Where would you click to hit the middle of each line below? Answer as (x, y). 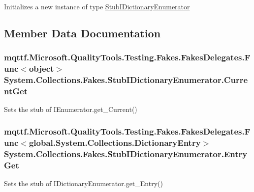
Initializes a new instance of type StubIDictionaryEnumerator (97, 6)
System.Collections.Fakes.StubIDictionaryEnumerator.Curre (126, 80)
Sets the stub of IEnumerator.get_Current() (71, 109)
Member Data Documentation (82, 33)
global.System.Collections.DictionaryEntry (115, 142)
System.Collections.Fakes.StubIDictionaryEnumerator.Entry (126, 153)
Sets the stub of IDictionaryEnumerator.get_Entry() (83, 183)
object (41, 69)
